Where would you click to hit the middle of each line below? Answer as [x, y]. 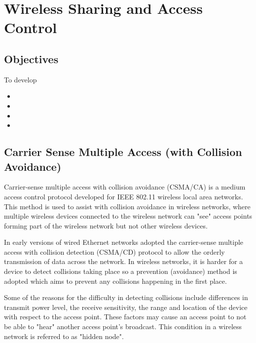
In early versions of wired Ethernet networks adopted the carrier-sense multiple [124, 242]
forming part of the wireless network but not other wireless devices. [106, 225]
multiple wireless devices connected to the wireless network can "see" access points [128, 216]
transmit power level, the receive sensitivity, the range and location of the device [126, 307]
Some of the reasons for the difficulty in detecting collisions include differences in [126, 297]
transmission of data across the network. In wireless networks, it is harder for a [124, 261]
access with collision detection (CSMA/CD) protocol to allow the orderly [114, 251]
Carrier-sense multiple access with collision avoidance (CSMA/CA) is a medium [125, 187]
